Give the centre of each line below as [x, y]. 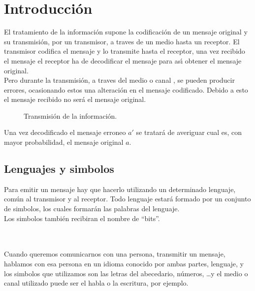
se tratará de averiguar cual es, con [189, 132]
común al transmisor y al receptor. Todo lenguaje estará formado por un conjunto [127, 199]
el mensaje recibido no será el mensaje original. [75, 99]
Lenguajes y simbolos [59, 169]
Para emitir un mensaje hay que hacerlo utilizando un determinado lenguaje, [120, 189]
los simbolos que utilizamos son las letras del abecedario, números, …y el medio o [126, 273]
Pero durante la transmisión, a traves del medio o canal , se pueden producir [119, 80]
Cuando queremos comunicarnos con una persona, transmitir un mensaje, [115, 254]
